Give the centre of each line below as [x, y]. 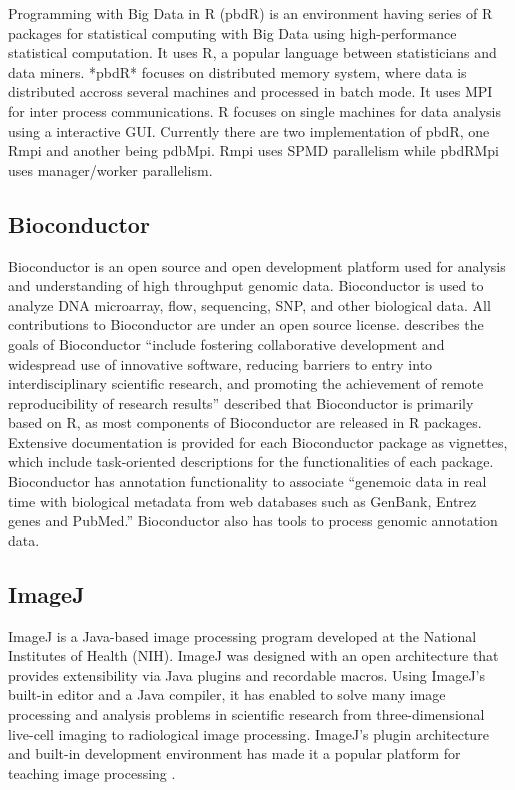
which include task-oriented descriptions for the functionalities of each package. [251, 461]
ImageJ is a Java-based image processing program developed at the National [242, 635]
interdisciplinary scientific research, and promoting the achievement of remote [246, 383]
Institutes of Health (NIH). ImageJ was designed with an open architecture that [253, 655]
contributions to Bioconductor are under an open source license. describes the [246, 324]
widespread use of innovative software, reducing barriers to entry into [220, 363]
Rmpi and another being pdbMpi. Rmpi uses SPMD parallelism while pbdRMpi [253, 150]
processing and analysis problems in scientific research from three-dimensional [246, 714]
